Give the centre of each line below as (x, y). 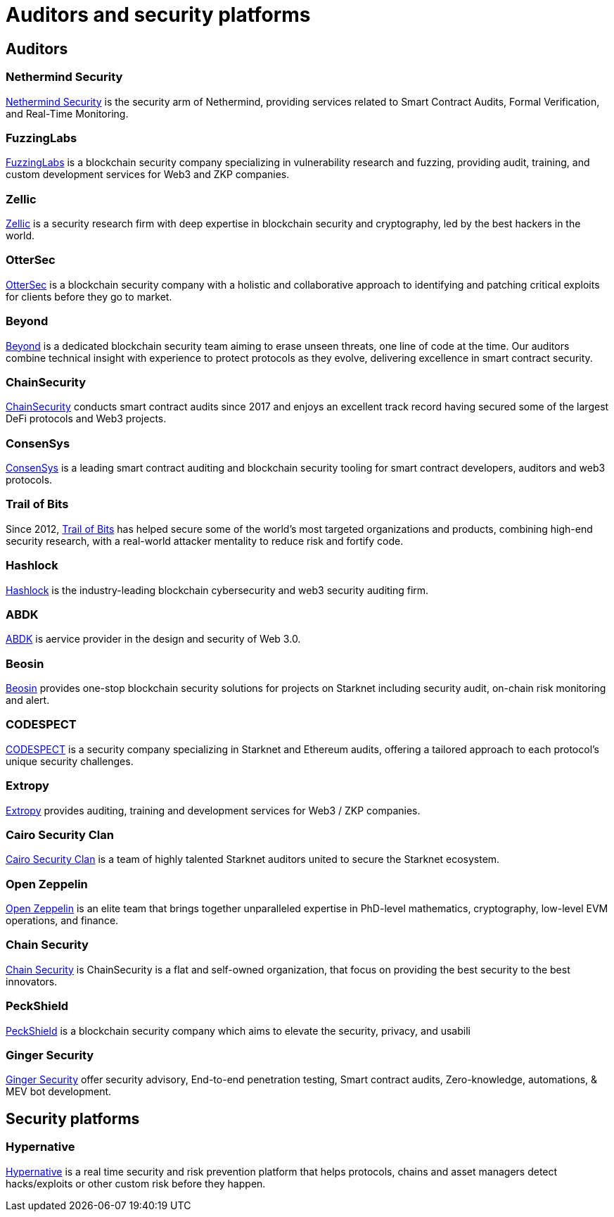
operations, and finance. (62, 921)
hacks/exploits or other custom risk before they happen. (136, 1183)
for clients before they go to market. (89, 296)
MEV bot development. (59, 1092)
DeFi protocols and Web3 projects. (86, 419)
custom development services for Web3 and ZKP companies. (148, 175)
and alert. (28, 700)
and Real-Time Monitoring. (67, 113)
